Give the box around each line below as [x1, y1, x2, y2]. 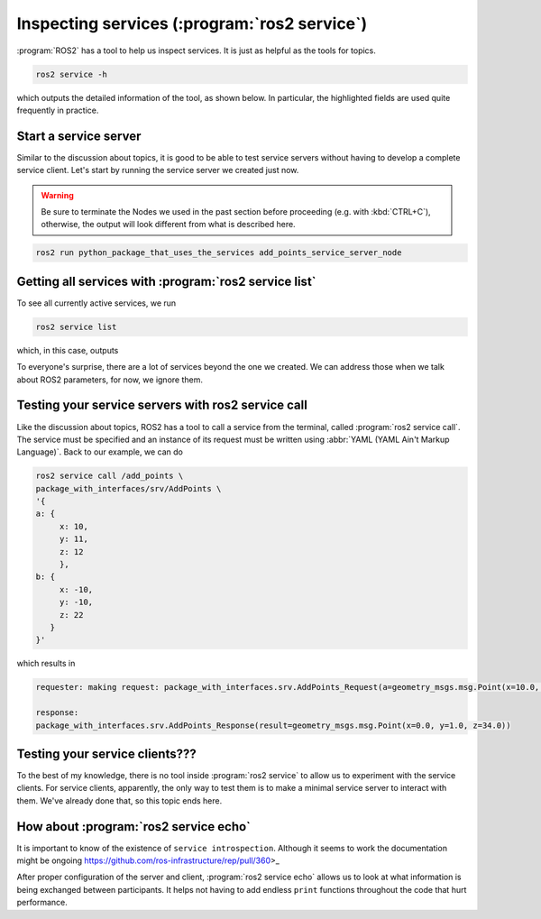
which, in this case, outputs [16, 345, 119, 355]
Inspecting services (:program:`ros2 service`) [16, 14, 368, 33]
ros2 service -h [35, 69, 108, 79]
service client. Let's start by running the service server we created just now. [16, 165, 299, 176]
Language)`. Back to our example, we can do [16, 446, 184, 457]
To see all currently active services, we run [16, 298, 177, 308]
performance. [16, 897, 68, 908]
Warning [41, 189, 74, 200]
